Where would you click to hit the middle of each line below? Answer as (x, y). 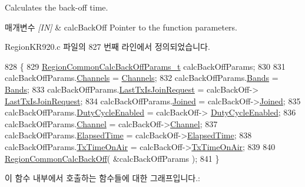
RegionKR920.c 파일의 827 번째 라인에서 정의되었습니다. (107, 47)
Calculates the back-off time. (57, 7)
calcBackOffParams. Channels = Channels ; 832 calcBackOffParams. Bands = (142, 78)
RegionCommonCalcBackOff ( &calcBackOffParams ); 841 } (112, 158)
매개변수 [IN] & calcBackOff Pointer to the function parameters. (121, 27)
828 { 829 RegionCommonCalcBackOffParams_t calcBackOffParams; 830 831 (145, 66)
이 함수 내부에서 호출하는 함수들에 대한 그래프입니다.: (102, 178)
